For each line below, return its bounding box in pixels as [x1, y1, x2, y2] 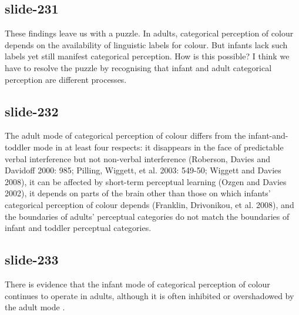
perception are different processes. [5, 73, 127, 85]
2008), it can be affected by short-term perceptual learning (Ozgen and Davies [5, 175, 287, 187]
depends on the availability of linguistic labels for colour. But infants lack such [5, 38, 288, 51]
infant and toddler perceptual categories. [5, 222, 152, 234]
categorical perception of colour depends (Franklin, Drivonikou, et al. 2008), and [5, 198, 294, 210]
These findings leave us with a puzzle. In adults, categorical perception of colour [5, 27, 294, 39]
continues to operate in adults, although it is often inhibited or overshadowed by [5, 289, 294, 301]
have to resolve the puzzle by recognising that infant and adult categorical [5, 61, 272, 73]
